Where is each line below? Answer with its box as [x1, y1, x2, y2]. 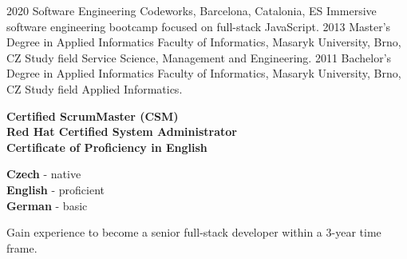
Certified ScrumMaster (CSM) [6, 107, 179, 124]
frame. [6, 239, 38, 256]
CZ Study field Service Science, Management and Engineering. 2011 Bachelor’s [6, 49, 392, 66]
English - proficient [6, 181, 105, 197]
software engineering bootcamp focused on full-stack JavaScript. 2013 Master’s [6, 18, 391, 34]
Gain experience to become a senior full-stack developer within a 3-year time [6, 224, 381, 241]
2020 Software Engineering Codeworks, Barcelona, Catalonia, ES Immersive [6, 2, 377, 18]
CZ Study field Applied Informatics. [6, 80, 183, 97]
